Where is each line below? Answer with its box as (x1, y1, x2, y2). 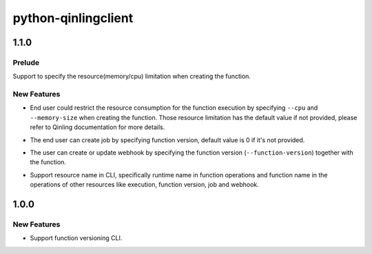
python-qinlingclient (12, 10, 134, 26)
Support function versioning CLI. (30, 234, 123, 242)
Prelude (12, 57, 40, 67)
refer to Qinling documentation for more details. (30, 123, 165, 131)
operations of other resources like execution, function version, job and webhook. (30, 180, 260, 189)
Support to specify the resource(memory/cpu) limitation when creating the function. (12, 72, 251, 81)
